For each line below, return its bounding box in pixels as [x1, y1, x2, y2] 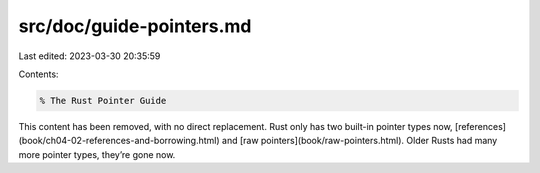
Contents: [18, 68, 59, 80]
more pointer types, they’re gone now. [18, 148, 176, 160]
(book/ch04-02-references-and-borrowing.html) [18, 135, 220, 147]
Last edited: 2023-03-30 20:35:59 [18, 50, 161, 62]
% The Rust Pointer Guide [39, 95, 167, 106]
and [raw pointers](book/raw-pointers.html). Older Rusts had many [221, 135, 498, 147]
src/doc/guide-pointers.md [18, 15, 252, 37]
